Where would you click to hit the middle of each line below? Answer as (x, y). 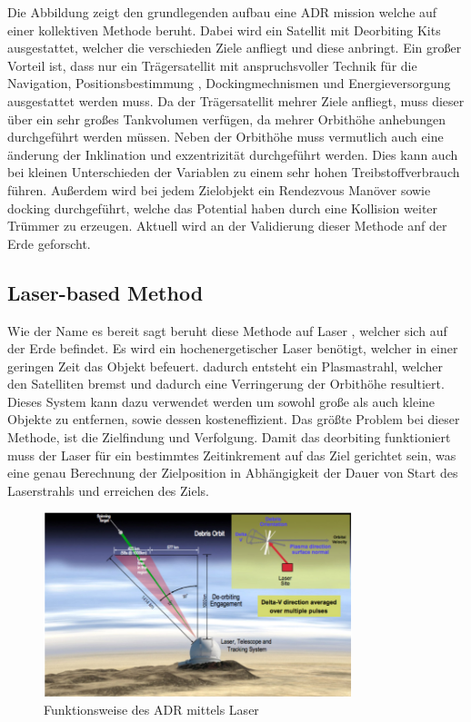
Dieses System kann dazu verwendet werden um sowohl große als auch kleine (221, 401)
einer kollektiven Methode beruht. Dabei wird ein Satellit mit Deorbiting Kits (224, 30)
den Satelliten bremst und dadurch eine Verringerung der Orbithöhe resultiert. (226, 384)
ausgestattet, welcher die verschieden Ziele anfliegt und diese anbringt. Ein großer (235, 48)
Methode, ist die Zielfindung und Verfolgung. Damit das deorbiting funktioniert (229, 437)
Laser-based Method (105, 292)
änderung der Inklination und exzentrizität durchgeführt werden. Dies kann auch (233, 154)
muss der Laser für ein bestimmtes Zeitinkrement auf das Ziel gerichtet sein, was (232, 455)
